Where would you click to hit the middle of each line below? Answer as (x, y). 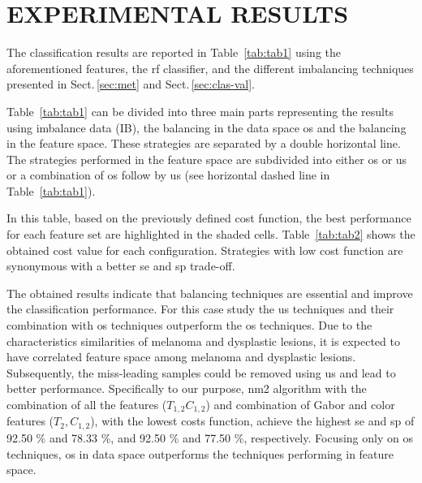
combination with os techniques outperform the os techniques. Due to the (189, 325)
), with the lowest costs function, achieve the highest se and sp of (252, 421)
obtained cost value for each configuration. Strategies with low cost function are (205, 250)
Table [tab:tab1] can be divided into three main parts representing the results (200, 111)
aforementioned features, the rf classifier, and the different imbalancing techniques (210, 68)
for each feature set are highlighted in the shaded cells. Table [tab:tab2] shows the (211, 234)
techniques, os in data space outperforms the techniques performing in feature (200, 453)
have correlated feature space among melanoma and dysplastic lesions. (181, 357)
